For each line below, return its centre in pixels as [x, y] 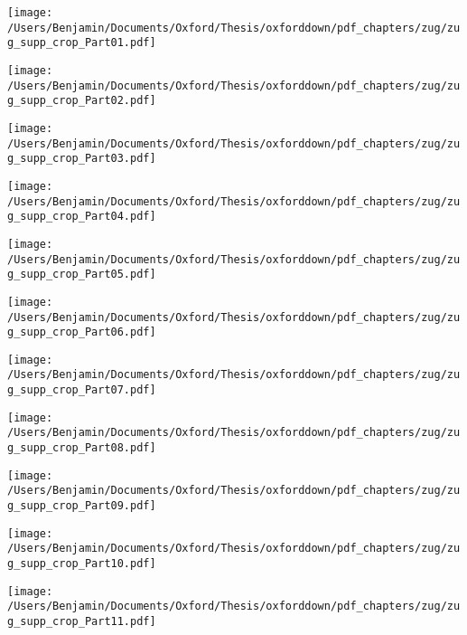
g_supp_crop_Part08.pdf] [82, 448]
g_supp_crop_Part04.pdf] [82, 217]
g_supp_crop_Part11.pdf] [82, 621]
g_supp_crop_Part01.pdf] [82, 43]
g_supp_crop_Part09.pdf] [82, 506]
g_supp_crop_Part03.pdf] [82, 159]
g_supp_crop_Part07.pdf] [82, 390]
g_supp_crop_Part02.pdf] [82, 101]
